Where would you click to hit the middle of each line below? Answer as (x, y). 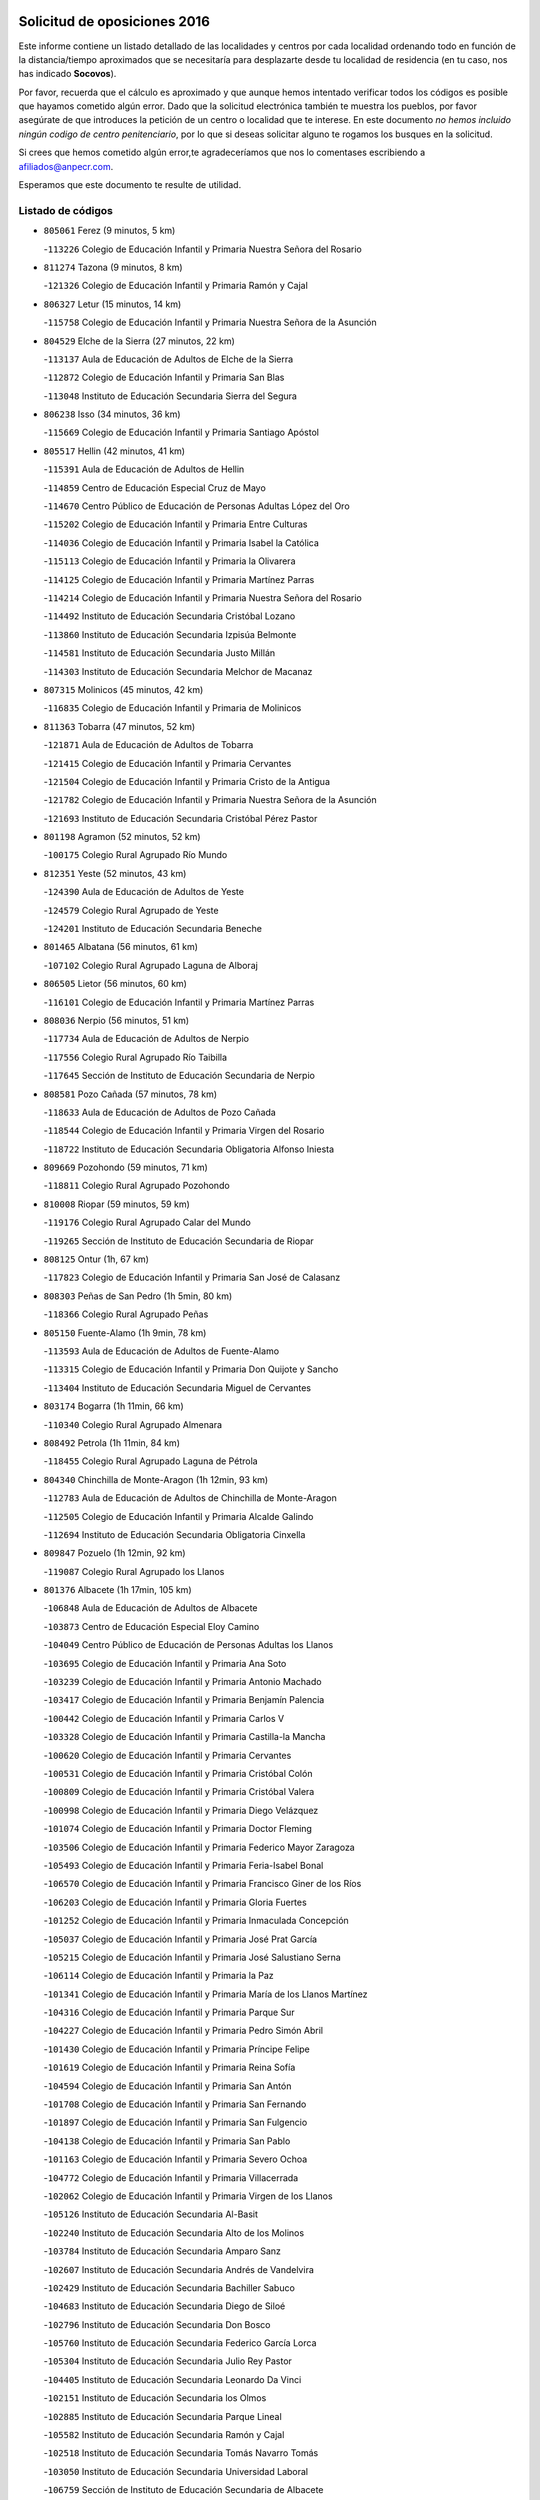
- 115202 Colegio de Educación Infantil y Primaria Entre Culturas (175, 524)
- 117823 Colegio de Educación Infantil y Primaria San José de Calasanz (192, 1277)
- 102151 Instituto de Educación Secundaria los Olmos (155, 2398)
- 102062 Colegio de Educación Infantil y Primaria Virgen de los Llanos (188, 2196)
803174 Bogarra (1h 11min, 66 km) (113, 1406)
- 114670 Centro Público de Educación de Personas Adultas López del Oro (196, 506)
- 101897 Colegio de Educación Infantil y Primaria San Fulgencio (175, 2122)
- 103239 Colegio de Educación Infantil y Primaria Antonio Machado (182, 1682)
